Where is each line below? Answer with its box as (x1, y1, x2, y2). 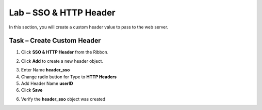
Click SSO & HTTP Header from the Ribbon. (21, 49, 109, 55)
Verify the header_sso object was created (21, 96, 105, 102)
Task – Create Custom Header (9, 37, 101, 45)
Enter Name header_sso (21, 67, 70, 73)
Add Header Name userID (21, 81, 73, 86)
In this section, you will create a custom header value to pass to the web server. (9, 24, 168, 30)
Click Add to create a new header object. (21, 58, 103, 64)
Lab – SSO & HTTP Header (9, 7, 116, 18)
